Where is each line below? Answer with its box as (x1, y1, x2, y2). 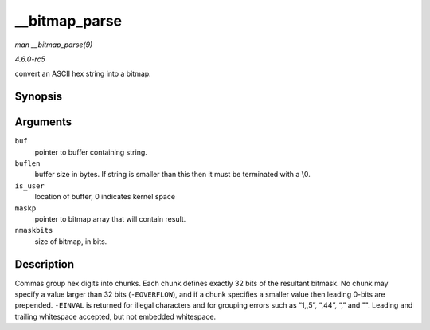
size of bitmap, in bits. (34, 236, 107, 246)
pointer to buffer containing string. (34, 147, 147, 157)
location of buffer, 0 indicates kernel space (34, 192, 175, 202)
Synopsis (14, 90, 63, 104)
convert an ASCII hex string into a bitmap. (14, 69, 151, 79)
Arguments (14, 116, 72, 129)
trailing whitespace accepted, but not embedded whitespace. (14, 312, 217, 321)
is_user (14, 181, 45, 191)
